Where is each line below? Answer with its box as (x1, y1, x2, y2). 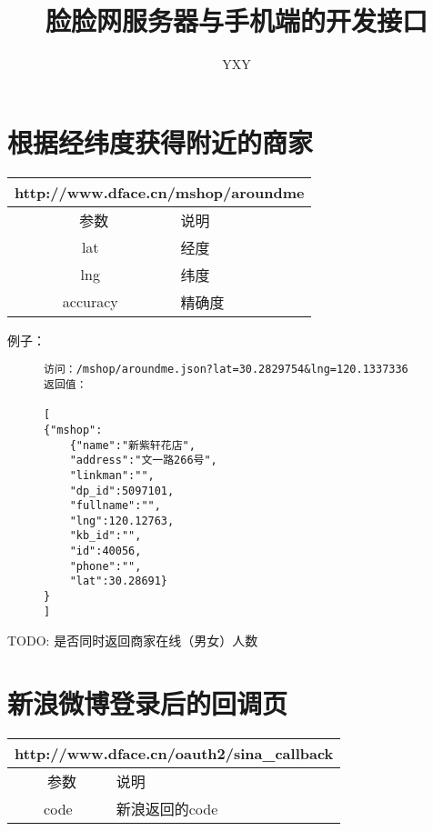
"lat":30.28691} (69, 575, 168, 588)
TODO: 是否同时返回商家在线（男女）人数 (7, 631, 258, 650)
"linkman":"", (69, 468, 155, 482)
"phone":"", (69, 559, 142, 573)
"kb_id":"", (69, 529, 142, 543)
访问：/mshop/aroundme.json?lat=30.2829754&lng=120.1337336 (44, 363, 408, 376)
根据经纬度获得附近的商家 (7, 123, 314, 160)
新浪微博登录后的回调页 (7, 685, 288, 722)
